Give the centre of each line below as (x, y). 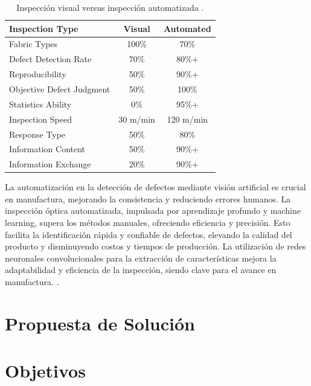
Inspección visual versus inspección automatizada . (110, 7)
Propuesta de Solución (100, 323)
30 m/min (137, 119)
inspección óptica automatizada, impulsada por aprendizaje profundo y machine (153, 211)
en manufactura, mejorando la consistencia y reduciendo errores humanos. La (148, 198)
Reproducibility (38, 74)
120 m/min (188, 119)
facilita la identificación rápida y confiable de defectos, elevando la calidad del (149, 234)
